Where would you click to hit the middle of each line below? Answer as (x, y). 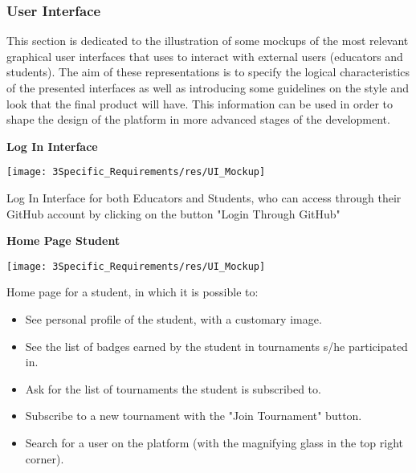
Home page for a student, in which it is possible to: (133, 292)
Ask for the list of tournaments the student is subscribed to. (173, 388)
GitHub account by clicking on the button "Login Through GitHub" (173, 213)
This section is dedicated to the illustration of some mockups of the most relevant (208, 41)
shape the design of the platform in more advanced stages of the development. (198, 119)
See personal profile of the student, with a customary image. (173, 319)
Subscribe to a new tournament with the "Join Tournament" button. (194, 416)
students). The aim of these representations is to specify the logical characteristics (208, 72)
